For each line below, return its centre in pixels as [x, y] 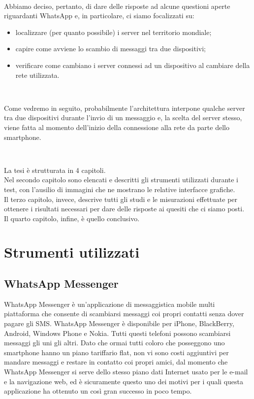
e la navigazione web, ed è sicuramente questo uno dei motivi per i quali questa [124, 381]
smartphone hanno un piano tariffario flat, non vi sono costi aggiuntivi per [116, 352]
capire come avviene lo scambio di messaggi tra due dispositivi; [111, 49]
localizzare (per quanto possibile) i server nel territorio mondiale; [113, 32]
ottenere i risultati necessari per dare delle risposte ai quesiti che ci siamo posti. [124, 209]
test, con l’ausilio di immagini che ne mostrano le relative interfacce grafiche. [120, 189]
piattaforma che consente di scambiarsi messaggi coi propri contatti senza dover [124, 314]
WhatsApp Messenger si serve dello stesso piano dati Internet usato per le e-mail [126, 372]
